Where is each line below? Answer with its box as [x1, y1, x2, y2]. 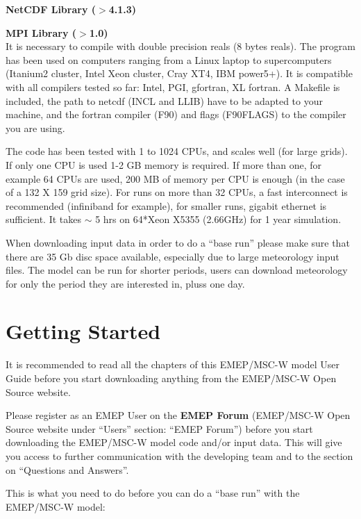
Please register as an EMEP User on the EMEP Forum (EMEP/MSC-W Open [6, 408, 351, 422]
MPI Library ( [6, 25, 77, 40]
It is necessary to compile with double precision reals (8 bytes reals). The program [6, 39, 355, 53]
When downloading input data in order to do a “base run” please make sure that [6, 235, 350, 249]
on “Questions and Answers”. [6, 462, 129, 477]
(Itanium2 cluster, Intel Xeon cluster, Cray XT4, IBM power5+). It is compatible [6, 66, 353, 81]
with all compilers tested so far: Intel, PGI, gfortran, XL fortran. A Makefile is [6, 79, 340, 94]
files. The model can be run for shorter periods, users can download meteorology [6, 263, 348, 277]
